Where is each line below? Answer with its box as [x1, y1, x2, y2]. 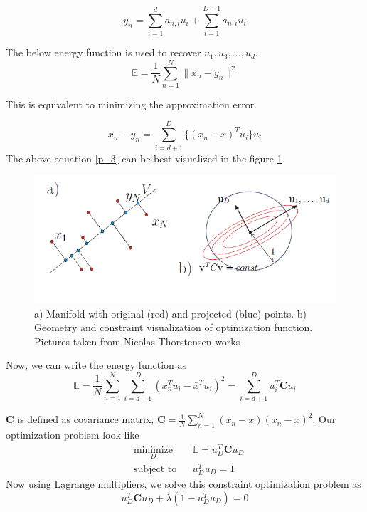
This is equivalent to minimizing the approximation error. [6, 96, 257, 111]
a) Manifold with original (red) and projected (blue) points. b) [34, 305, 307, 320]
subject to [133, 464, 177, 474]
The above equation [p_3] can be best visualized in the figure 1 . [6, 150, 285, 165]
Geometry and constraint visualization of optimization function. [34, 320, 313, 335]
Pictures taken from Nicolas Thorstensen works [34, 333, 240, 348]
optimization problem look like [6, 427, 139, 442]
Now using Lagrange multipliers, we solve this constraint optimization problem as [6, 476, 361, 491]
